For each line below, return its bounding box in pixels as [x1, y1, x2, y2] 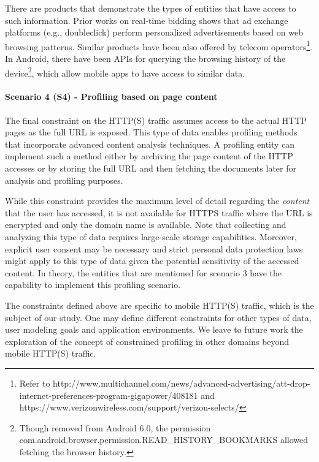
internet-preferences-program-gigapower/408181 [19, 388, 198, 401]
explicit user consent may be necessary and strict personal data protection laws [5, 242, 303, 255]
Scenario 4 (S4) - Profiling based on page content [5, 90, 218, 103]
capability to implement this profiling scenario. [5, 278, 181, 291]
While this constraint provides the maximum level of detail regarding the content [5, 194, 310, 207]
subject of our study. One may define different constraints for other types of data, [5, 311, 312, 324]
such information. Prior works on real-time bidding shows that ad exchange [5, 13, 288, 26]
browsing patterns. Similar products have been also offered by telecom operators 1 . [5, 38, 313, 53]
